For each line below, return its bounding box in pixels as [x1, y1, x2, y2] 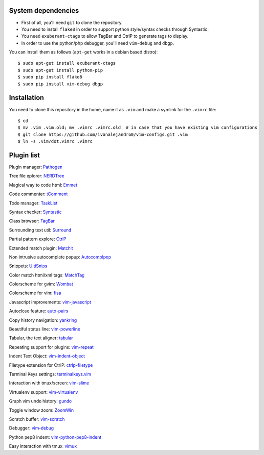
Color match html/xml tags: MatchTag [9, 272, 85, 278]
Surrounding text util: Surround [9, 227, 72, 233]
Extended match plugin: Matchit [9, 245, 73, 251]
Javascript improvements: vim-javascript [9, 299, 91, 305]
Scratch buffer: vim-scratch [9, 416, 65, 422]
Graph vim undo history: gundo [9, 398, 72, 404]
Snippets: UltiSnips [9, 263, 47, 269]
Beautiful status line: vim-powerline [9, 326, 81, 332]
